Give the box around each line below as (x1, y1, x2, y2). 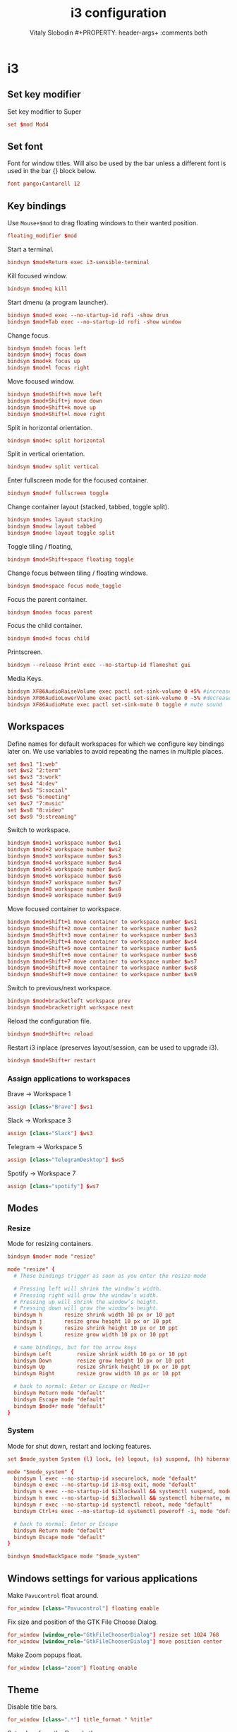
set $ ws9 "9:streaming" (7, 813, 78, 820)
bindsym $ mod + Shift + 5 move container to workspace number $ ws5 (7, 944, 197, 951)
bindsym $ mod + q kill (7, 285, 68, 292)
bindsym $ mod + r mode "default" (13, 1402, 106, 1410)
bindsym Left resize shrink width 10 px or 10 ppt (13, 1351, 188, 1358)
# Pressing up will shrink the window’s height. (13, 1298, 159, 1305)
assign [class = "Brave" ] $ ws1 (7, 1103, 93, 1110)
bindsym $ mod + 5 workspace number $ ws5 (7, 865, 121, 873)
